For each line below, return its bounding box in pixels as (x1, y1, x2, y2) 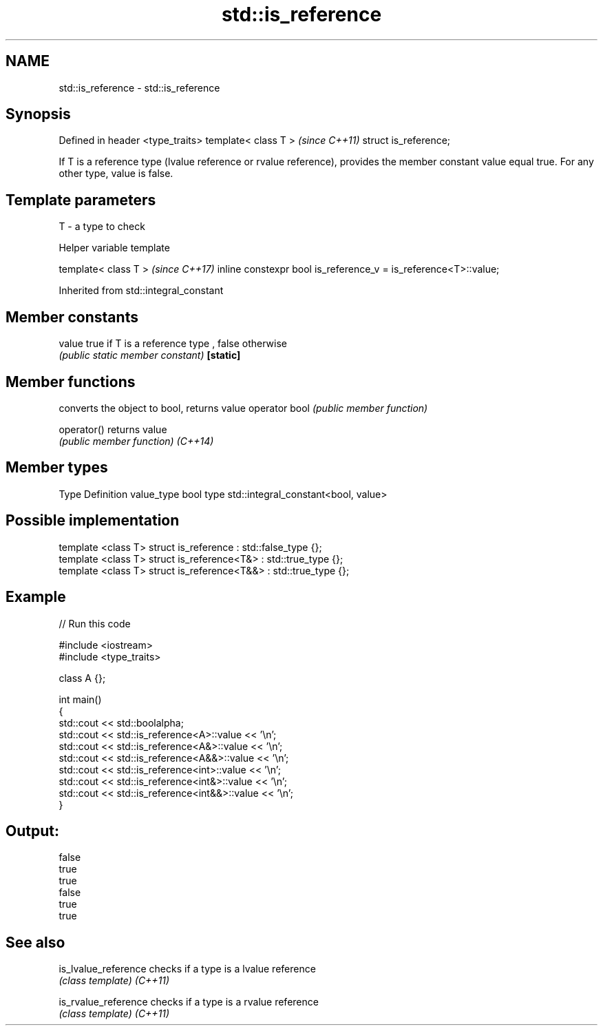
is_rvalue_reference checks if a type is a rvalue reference (59, 996, 319, 1008)
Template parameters (6, 191, 156, 209)
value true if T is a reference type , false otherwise (59, 337, 288, 350)
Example (6, 588, 66, 606)
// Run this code (59, 617, 131, 629)
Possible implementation (6, 512, 180, 530)
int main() (59, 693, 102, 705)
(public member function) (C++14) (59, 435, 214, 447)
